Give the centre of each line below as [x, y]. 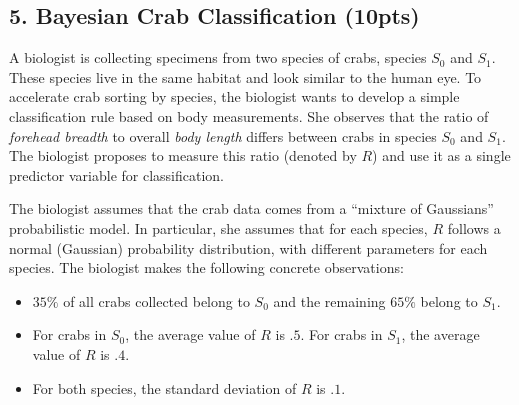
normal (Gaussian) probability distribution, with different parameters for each [248, 247]
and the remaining [329, 300]
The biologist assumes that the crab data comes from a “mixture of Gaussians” [251, 208]
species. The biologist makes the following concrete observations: [206, 267]
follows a [474, 227]
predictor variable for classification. [116, 174]
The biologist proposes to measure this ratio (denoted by [183, 155]
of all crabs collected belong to [156, 300]
